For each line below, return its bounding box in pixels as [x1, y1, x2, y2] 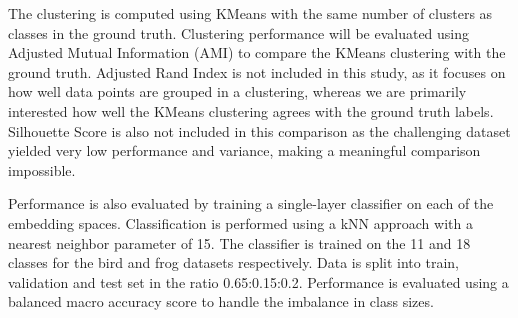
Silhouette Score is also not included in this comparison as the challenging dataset [8, 120, 511, 141]
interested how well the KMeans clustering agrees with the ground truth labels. [8, 100, 494, 121]
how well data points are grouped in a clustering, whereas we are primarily [8, 81, 467, 102]
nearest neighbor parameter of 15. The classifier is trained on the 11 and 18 [8, 232, 471, 253]
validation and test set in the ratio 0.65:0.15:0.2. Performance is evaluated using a [8, 271, 509, 292]
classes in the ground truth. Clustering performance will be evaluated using [8, 22, 470, 43]
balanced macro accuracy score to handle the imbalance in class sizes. [8, 291, 434, 312]
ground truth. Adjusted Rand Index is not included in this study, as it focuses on [8, 61, 506, 82]
